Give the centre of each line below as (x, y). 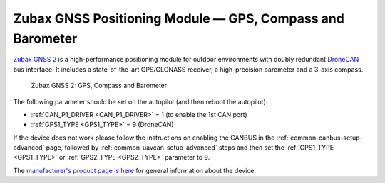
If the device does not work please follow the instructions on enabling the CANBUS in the (144, 138)
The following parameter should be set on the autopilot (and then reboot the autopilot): (140, 101)
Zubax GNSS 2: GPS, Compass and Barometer (99, 86)
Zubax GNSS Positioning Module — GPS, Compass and (179, 18)
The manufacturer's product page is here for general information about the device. (135, 170)
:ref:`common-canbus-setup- (319, 138)
